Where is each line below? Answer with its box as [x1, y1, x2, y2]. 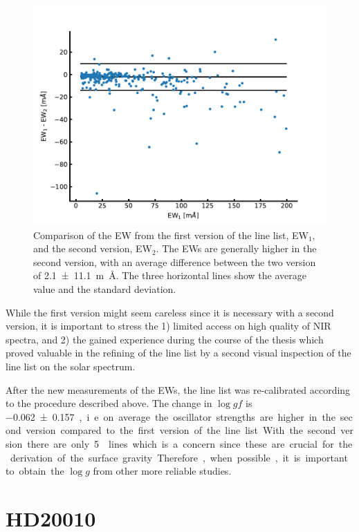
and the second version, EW [33, 241, 152, 256]
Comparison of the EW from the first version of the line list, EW [33, 227, 309, 242]
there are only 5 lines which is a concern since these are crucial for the [27, 436, 353, 450]
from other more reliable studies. [93, 464, 232, 478]
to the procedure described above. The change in [6, 396, 212, 410]
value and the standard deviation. [33, 281, 176, 296]
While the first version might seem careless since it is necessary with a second [6, 305, 334, 319]
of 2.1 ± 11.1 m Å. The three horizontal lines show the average [33, 268, 306, 283]
